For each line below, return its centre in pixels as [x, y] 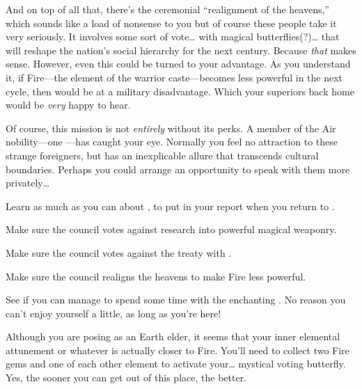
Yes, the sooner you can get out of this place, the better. [126, 378]
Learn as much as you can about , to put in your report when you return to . [170, 206]
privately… [28, 183]
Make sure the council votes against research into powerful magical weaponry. [171, 229]
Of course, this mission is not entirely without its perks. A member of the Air [171, 128]
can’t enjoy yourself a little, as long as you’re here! [113, 313]
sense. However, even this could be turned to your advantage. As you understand [178, 64]
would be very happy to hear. [68, 105]
